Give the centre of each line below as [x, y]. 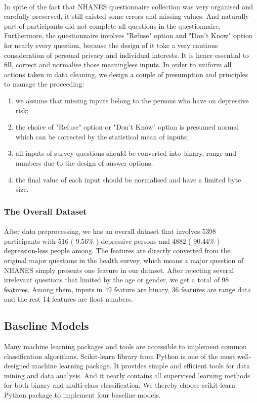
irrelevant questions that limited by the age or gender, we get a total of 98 [116, 280]
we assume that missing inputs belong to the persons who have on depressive [132, 100]
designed [17, 366]
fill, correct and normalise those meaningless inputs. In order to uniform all [118, 65]
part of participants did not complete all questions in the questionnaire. [112, 25]
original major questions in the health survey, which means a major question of [124, 260]
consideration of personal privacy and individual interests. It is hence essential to [127, 55]
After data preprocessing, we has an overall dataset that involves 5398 [110, 231]
